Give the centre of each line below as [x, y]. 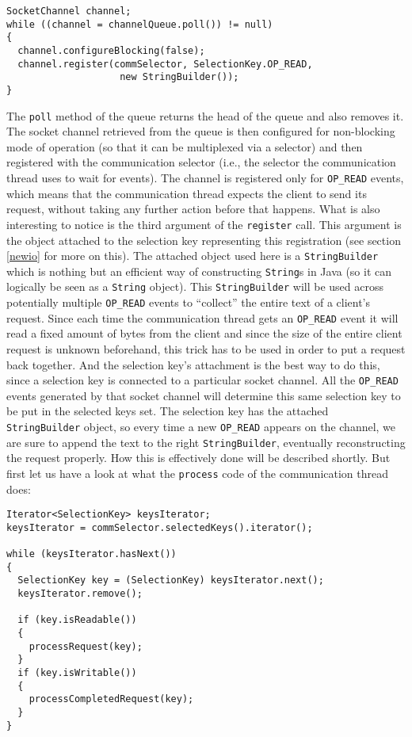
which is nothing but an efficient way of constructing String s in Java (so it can [199, 271]
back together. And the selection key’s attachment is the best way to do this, [193, 364]
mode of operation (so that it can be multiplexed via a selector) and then [185, 146]
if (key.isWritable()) [77, 673]
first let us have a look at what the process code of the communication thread [197, 473]
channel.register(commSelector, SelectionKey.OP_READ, [165, 64]
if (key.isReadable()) [77, 620]
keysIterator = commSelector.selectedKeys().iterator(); [160, 527]
